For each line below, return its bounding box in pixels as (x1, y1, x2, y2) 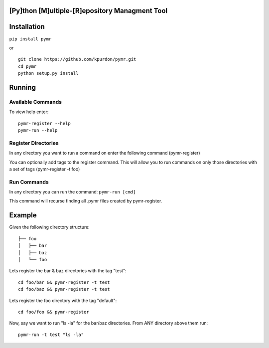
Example (9, 211, 37, 219)
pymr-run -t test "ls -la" (18, 332, 84, 338)
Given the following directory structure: (9, 224, 90, 230)
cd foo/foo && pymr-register (18, 309, 89, 315)
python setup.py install (18, 70, 79, 76)
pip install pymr (9, 36, 52, 42)
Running (9, 83, 36, 92)
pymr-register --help (18, 120, 71, 126)
